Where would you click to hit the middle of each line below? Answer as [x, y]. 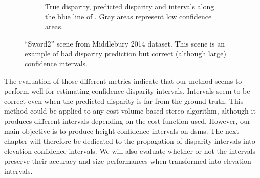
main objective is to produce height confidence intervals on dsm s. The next [122, 131]
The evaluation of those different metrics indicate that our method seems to [123, 81]
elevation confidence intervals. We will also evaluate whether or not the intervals [130, 151]
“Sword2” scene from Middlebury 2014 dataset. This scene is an [125, 43]
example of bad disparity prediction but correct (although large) [125, 53]
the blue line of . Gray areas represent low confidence [128, 16]
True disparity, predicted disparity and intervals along [130, 6]
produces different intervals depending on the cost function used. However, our [127, 120]
